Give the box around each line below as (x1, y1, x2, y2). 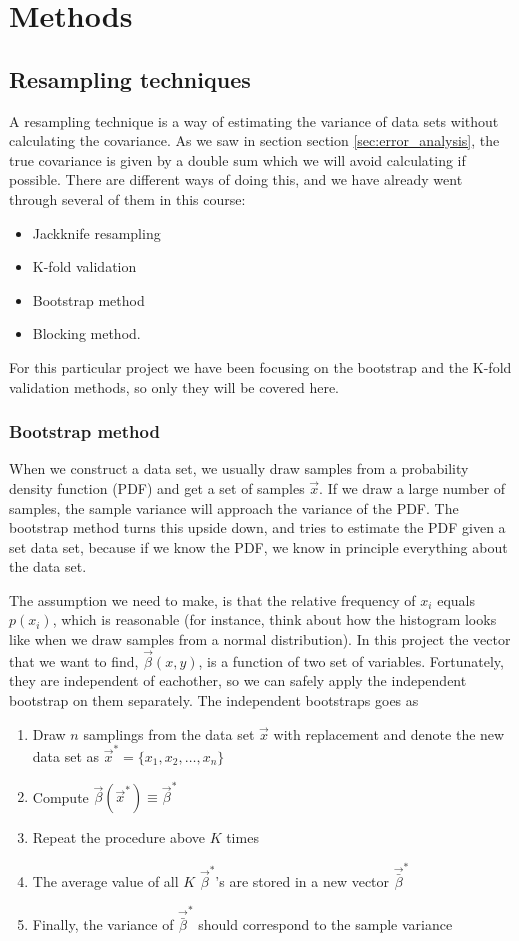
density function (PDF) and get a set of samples (9, 477, 305, 498)
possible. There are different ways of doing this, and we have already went (9, 169, 463, 190)
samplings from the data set (83, 723, 255, 744)
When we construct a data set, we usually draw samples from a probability (9, 458, 469, 479)
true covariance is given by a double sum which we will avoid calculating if (9, 149, 466, 170)
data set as (32, 745, 100, 766)
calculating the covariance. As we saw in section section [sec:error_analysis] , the (9, 130, 500, 151)
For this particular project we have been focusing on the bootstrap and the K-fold (9, 356, 512, 377)
